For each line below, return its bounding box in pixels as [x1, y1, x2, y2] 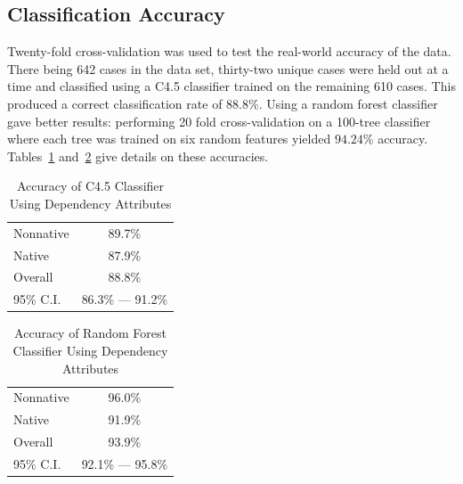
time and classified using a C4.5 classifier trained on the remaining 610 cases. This [7, 77, 456, 95]
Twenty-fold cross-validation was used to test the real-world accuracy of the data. [7, 42, 451, 61]
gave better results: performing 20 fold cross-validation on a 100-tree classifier [7, 111, 431, 130]
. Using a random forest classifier [258, 94, 438, 112]
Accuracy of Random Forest [14, 324, 167, 342]
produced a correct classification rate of [7, 94, 223, 112]
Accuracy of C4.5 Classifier [16, 176, 165, 195]
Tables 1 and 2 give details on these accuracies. [7, 146, 269, 165]
